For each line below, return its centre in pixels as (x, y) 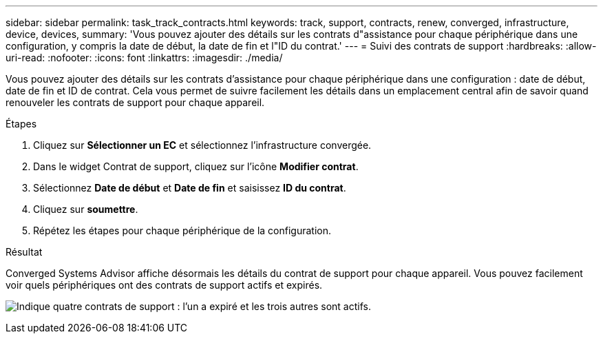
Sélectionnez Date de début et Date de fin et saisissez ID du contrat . (190, 188)
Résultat (24, 252)
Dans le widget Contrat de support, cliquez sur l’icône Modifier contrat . (196, 166)
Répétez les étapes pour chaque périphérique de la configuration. (182, 230)
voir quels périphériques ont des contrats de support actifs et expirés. (164, 285)
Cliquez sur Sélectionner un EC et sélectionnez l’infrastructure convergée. (202, 145)
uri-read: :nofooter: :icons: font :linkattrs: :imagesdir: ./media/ (144, 58)
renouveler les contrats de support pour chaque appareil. (135, 102)
